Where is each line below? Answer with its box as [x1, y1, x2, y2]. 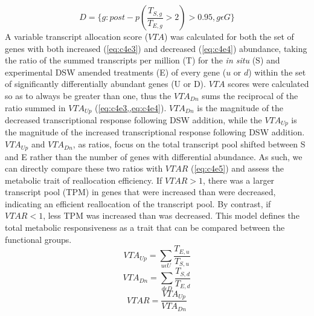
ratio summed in [5, 101, 66, 114]
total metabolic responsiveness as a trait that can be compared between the [5, 221, 285, 234]
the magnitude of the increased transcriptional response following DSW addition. [5, 126, 305, 138]
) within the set [248, 65, 306, 78]
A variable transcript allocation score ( [5, 30, 149, 42]
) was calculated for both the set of [164, 30, 294, 42]
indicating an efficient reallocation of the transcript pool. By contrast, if [5, 197, 271, 210]
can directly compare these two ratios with [5, 162, 163, 175]
